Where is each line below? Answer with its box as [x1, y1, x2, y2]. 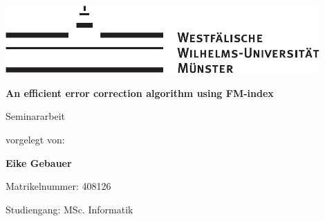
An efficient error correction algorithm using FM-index [6, 85, 274, 100]
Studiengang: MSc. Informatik [6, 202, 133, 216]
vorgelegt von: [6, 132, 65, 147]
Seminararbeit [6, 109, 66, 123]
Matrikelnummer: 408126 [6, 179, 111, 193]
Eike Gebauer [6, 155, 72, 170]
